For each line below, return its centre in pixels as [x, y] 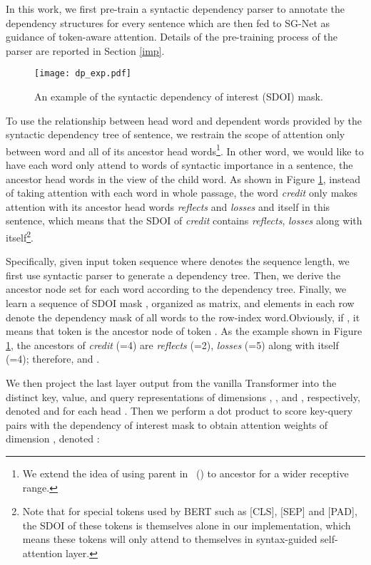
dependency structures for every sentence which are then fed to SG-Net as [168, 22]
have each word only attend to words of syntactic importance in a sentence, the [179, 165]
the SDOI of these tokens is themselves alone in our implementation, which [187, 525]
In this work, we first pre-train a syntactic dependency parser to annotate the [175, 9]
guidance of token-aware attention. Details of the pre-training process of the [172, 37]
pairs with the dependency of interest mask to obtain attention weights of [167, 424]
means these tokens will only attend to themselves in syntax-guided [170, 539]
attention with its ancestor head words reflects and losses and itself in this [168, 206]
